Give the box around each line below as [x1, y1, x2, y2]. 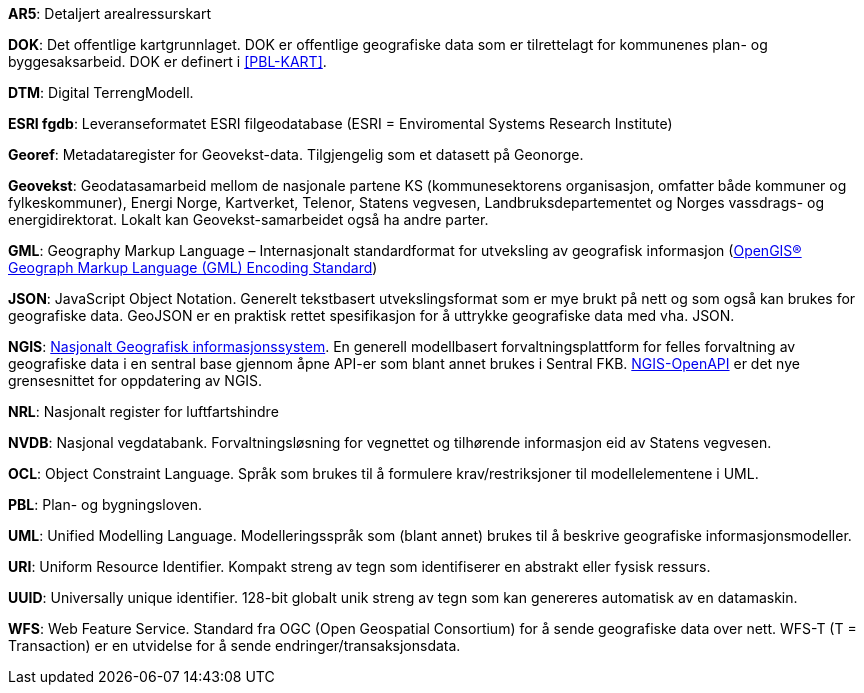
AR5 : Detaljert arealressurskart [8, 5, 212, 22]
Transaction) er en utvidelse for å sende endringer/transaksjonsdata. [8, 637, 461, 654]
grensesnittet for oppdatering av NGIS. [8, 372, 263, 389]
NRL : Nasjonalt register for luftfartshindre [8, 403, 279, 420]
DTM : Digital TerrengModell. [8, 84, 194, 101]
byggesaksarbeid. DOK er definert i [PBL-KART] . [8, 53, 327, 70]
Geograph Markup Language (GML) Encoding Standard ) [8, 259, 378, 276]
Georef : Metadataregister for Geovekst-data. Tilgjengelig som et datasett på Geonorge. [8, 146, 584, 163]
